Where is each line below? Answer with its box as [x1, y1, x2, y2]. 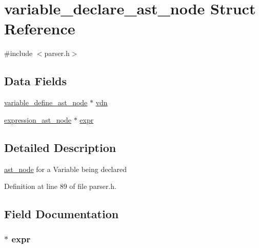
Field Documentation [4, 206, 119, 222]
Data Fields [4, 73, 67, 89]
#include [4, 48, 33, 59]
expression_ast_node [4, 114, 71, 125]
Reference [4, 18, 75, 39]
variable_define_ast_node [4, 97, 88, 108]
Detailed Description [4, 139, 116, 155]
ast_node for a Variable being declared [4, 163, 127, 174]
